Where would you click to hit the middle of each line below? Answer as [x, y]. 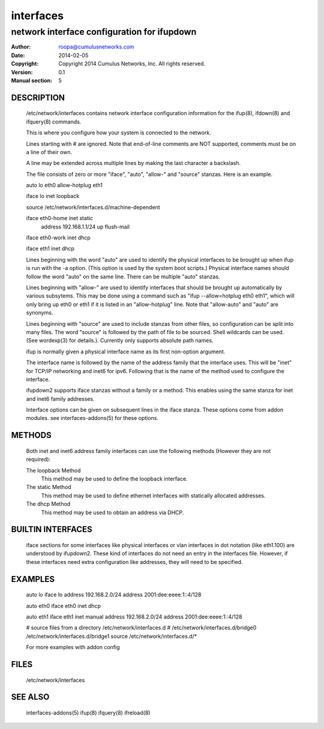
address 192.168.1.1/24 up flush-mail [85, 226]
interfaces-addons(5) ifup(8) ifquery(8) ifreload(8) [88, 712]
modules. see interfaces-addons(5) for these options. [92, 418]
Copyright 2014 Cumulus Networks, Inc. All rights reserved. [132, 64]
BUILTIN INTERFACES [52, 529]
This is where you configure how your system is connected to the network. [118, 133]
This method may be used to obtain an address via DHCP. [112, 512]
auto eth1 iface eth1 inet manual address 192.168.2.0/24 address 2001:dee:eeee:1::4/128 [134, 616]
